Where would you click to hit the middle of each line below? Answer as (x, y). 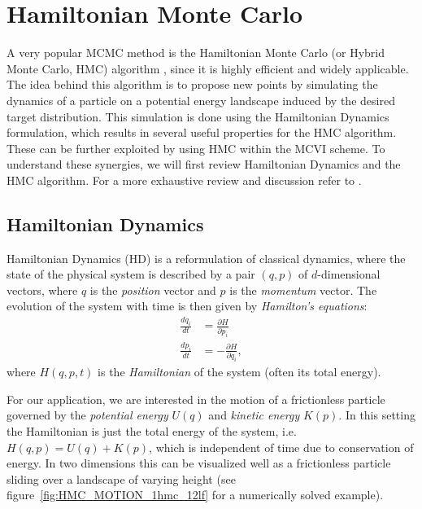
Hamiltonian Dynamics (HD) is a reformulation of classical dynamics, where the (206, 258)
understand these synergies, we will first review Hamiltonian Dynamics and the (204, 164)
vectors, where (42, 290)
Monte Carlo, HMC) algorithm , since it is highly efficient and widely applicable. (208, 68)
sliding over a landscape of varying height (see (121, 478)
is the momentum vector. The (303, 290)
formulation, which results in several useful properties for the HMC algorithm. (202, 132)
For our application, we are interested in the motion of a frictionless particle (196, 399)
